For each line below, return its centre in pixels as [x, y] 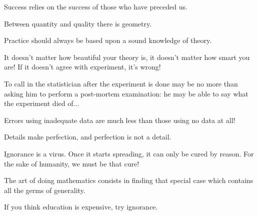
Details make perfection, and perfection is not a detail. [88, 137]
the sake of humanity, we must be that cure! [72, 163]
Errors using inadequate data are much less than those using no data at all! [120, 120]
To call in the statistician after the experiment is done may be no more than [121, 83]
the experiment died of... [42, 103]
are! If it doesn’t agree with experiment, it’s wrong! [82, 67]
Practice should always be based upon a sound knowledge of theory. [108, 40]
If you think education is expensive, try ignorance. [81, 207]
